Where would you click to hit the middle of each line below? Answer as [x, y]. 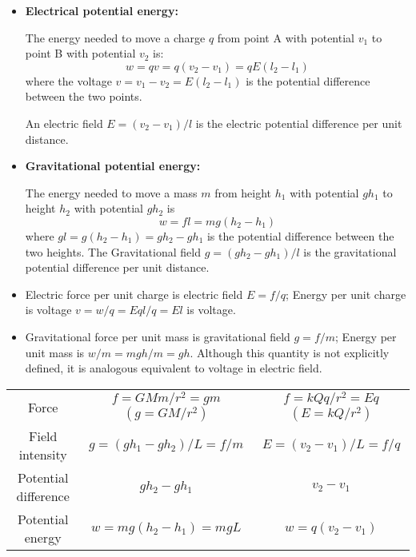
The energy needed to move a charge [115, 37]
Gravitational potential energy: [113, 166]
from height [243, 192]
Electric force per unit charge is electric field [134, 294]
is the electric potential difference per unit [299, 123]
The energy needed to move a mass [111, 192]
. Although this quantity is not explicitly [290, 352]
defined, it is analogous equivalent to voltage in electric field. [174, 368]
